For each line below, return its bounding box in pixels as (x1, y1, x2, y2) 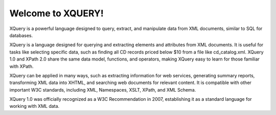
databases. (9, 32, 33, 38)
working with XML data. (9, 103, 60, 109)
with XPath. (9, 63, 34, 69)
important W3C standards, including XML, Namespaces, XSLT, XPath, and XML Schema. (9, 87, 196, 93)
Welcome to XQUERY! (9, 8, 104, 19)
